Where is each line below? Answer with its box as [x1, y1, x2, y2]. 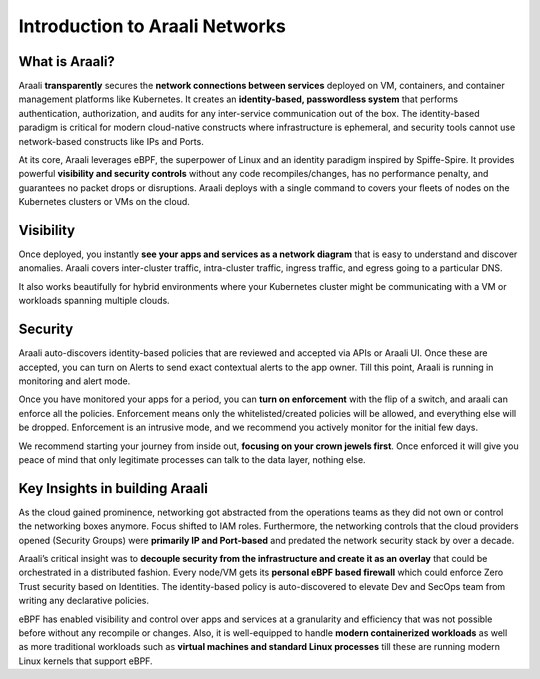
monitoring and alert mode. [18, 375, 131, 387]
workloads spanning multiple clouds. [18, 295, 170, 307]
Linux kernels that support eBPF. [18, 655, 154, 667]
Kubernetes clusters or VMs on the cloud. [18, 196, 190, 208]
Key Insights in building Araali [18, 480, 209, 497]
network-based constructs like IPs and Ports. [18, 135, 204, 147]
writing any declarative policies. [18, 595, 150, 607]
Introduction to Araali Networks [18, 15, 287, 37]
